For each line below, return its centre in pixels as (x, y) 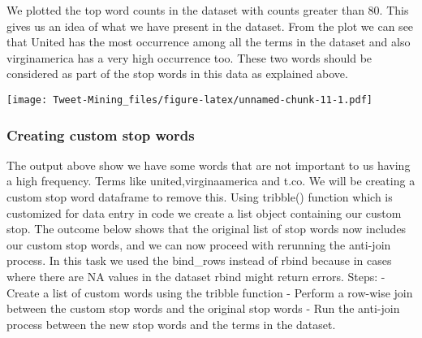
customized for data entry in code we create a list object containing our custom (204, 212)
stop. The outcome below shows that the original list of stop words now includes (207, 229)
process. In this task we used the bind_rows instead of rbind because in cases (199, 260)
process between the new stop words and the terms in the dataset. (171, 324)
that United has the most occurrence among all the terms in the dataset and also (209, 42)
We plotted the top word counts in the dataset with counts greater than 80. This (208, 10)
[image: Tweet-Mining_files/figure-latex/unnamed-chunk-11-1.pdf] (190, 100)
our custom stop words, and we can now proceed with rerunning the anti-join (199, 244)
